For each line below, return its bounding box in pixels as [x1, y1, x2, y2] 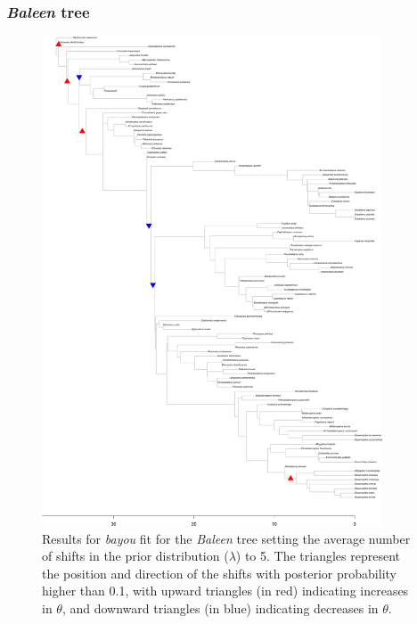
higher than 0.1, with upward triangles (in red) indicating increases [42, 581, 409, 600]
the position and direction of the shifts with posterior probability [42, 563, 397, 582]
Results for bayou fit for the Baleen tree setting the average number [42, 529, 411, 547]
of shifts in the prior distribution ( [42, 546, 229, 565]
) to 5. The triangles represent [235, 546, 400, 565]
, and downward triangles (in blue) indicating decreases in [61, 598, 379, 617]
